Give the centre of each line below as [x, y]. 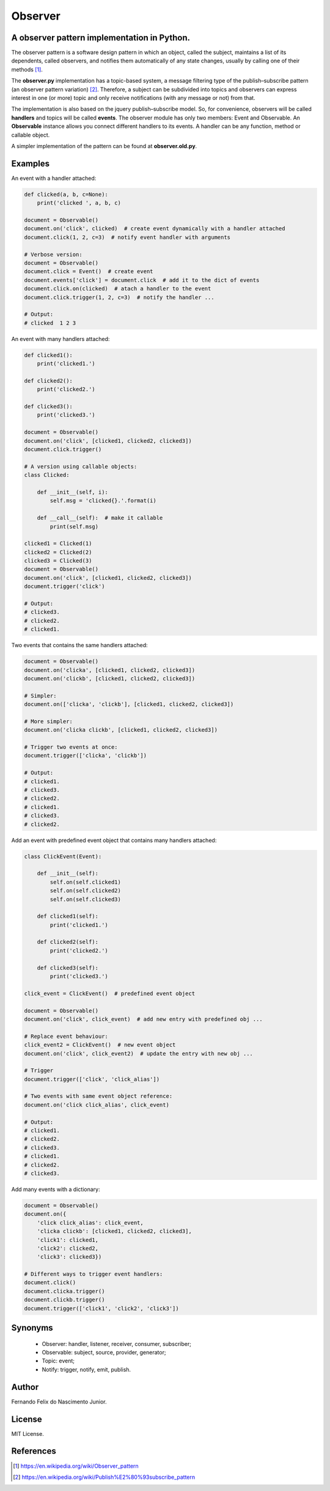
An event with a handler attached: [54, 178]
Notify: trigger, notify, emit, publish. [86, 1369]
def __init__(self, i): [72, 492]
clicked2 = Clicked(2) [58, 552]
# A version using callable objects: [81, 466]
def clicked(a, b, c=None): [66, 194]
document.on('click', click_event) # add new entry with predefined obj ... [143, 1019]
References [34, 1451]
